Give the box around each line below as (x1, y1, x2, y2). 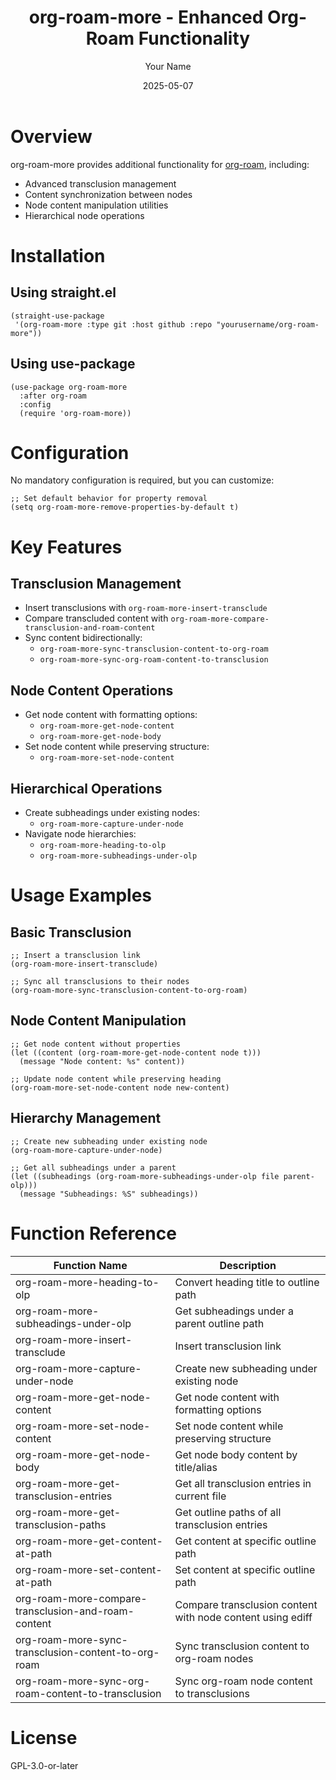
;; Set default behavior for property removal (10, 494, 208, 504)
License (10, 1726, 78, 1749)
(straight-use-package (10, 311, 105, 321)
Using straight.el (10, 284, 117, 301)
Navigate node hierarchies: (24, 828, 137, 840)
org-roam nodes (174, 1651, 254, 1665)
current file (174, 1489, 227, 1503)
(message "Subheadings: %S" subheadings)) (19, 1189, 199, 1199)
